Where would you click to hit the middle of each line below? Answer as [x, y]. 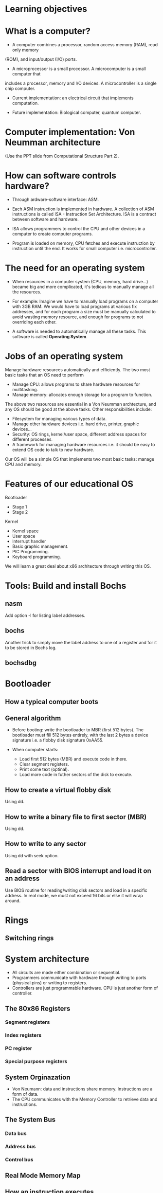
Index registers [23, 1035]
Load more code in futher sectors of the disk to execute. [76, 775]
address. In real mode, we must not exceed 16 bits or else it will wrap [74, 895]
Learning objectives [46, 9]
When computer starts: [35, 750]
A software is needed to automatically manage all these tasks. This [79, 331]
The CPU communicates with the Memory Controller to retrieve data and [85, 1099]
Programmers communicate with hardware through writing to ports [79, 978]
